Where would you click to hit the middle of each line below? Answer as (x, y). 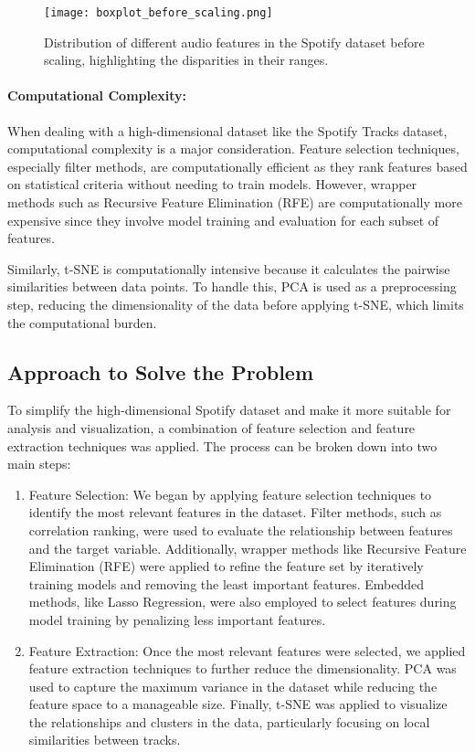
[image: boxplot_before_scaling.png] (158, 13)
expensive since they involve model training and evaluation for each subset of (223, 220)
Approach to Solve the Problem (161, 371)
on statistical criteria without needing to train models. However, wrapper (212, 184)
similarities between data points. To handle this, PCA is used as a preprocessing (232, 286)
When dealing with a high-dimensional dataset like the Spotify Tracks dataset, (227, 130)
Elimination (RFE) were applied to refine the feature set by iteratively (226, 566)
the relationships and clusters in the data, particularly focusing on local (229, 721)
